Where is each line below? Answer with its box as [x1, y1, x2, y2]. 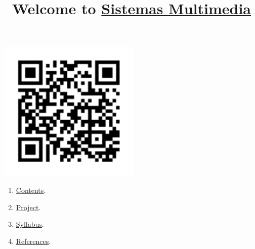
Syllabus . [16, 219, 44, 229]
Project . [16, 202, 41, 212]
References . [16, 235, 51, 246]
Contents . [16, 184, 46, 195]
